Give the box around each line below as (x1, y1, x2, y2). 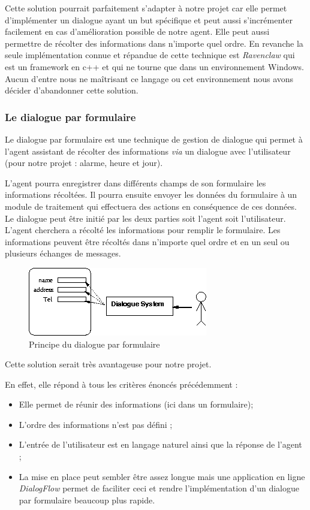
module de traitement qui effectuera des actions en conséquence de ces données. (5, 200, 297, 212)
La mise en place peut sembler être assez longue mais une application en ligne (19, 470, 305, 482)
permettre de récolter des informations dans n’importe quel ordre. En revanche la (5, 37, 303, 49)
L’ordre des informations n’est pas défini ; (19, 418, 173, 430)
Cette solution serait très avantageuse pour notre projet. (5, 358, 212, 370)
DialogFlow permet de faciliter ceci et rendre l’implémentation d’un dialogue (19, 482, 300, 494)
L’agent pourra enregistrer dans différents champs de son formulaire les (5, 176, 266, 189)
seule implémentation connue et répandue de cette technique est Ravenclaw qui (5, 49, 295, 61)
